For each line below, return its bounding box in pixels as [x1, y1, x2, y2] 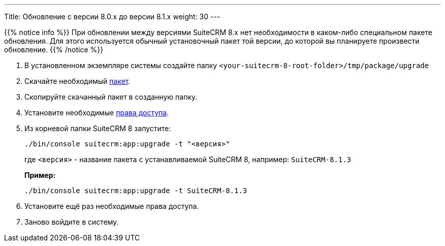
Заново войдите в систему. [24, 218, 119, 226]
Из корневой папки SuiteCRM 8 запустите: [24, 124, 171, 133]
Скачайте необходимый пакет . [24, 77, 131, 85]
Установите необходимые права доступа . [24, 108, 169, 117]
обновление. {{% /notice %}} [4, 45, 104, 54]
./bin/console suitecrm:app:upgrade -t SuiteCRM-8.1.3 [24, 187, 247, 195]
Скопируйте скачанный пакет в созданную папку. [24, 93, 198, 101]
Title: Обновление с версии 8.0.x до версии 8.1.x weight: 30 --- [4, 12, 220, 21]
